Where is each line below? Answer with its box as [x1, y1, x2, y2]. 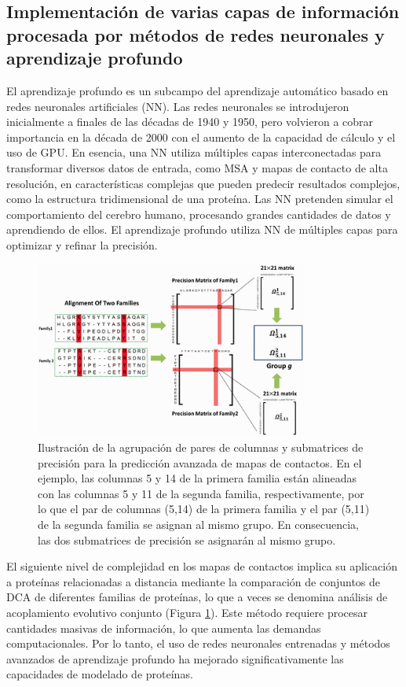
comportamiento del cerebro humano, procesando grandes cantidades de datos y [6, 205, 391, 222]
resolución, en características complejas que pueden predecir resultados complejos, [6, 175, 401, 191]
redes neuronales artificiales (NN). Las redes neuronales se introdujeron [6, 98, 349, 114]
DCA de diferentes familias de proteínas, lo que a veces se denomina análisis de [6, 589, 388, 605]
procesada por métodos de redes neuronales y [6, 22, 385, 46]
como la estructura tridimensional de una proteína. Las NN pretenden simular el [6, 190, 393, 207]
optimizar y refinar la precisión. [6, 236, 158, 253]
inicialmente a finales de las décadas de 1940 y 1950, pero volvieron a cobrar [6, 113, 374, 130]
